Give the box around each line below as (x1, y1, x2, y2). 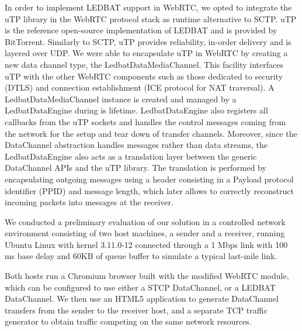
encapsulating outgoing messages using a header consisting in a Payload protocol (5, 173, 294, 185)
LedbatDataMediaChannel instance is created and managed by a (5, 92, 237, 105)
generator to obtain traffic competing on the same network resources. (5, 315, 252, 327)
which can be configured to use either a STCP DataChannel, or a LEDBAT (5, 281, 276, 293)
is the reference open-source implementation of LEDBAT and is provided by (5, 24, 277, 36)
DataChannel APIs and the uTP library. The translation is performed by (5, 161, 266, 174)
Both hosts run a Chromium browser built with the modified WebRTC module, (5, 270, 289, 282)
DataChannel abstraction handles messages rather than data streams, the (5, 139, 268, 151)
